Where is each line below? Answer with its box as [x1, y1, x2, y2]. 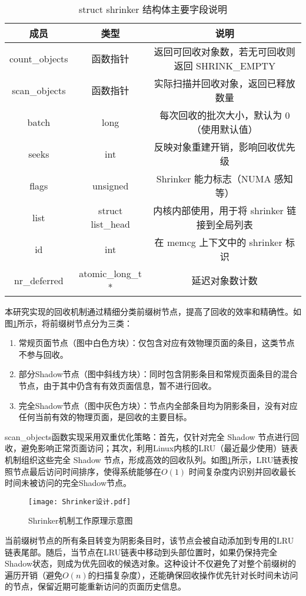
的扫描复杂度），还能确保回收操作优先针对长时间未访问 [88, 568, 298, 581]
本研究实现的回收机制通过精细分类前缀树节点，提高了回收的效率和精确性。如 [5, 305, 301, 317]
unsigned [92, 178, 129, 192]
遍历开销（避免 [5, 568, 62, 581]
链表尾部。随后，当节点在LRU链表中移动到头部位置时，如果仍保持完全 [5, 545, 278, 558]
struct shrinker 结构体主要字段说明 [79, 2, 227, 16]
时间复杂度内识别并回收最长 [188, 465, 296, 477]
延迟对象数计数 [191, 274, 258, 287]
